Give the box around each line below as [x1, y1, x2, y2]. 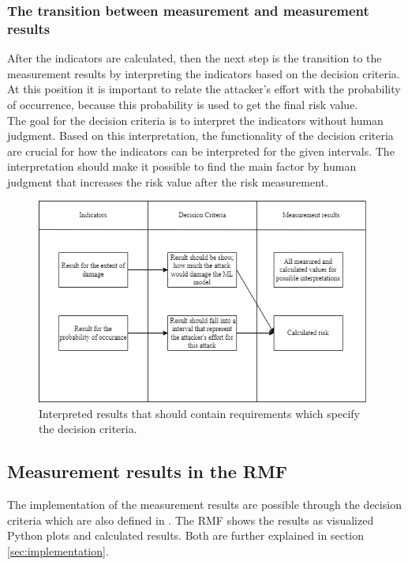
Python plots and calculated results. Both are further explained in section [7, 527, 365, 544]
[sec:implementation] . [7, 542, 109, 559]
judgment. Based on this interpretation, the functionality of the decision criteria [7, 127, 394, 144]
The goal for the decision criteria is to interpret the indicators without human [7, 111, 384, 128]
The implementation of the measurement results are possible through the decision [7, 496, 402, 513]
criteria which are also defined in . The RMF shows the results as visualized [7, 511, 374, 528]
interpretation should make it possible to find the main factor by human [7, 158, 357, 175]
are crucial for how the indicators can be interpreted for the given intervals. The [7, 142, 395, 159]
